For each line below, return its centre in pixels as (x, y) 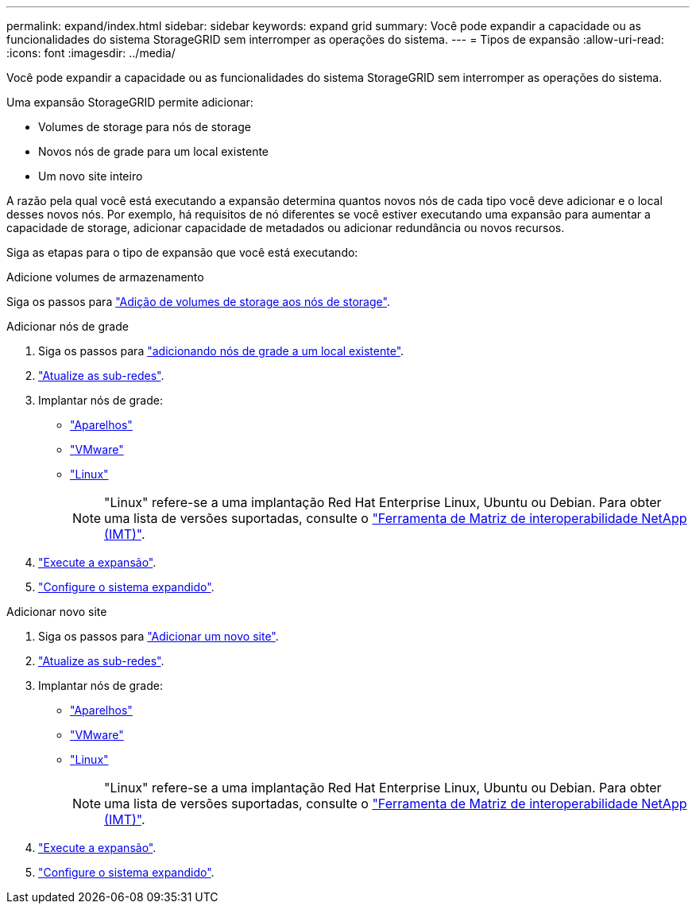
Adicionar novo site (57, 612)
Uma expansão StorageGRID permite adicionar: (130, 102)
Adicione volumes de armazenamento (105, 277)
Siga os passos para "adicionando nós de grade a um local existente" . (221, 351)
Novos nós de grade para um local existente (154, 151)
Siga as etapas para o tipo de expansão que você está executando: (182, 252)
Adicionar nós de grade (68, 326)
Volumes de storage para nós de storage (145, 127)
